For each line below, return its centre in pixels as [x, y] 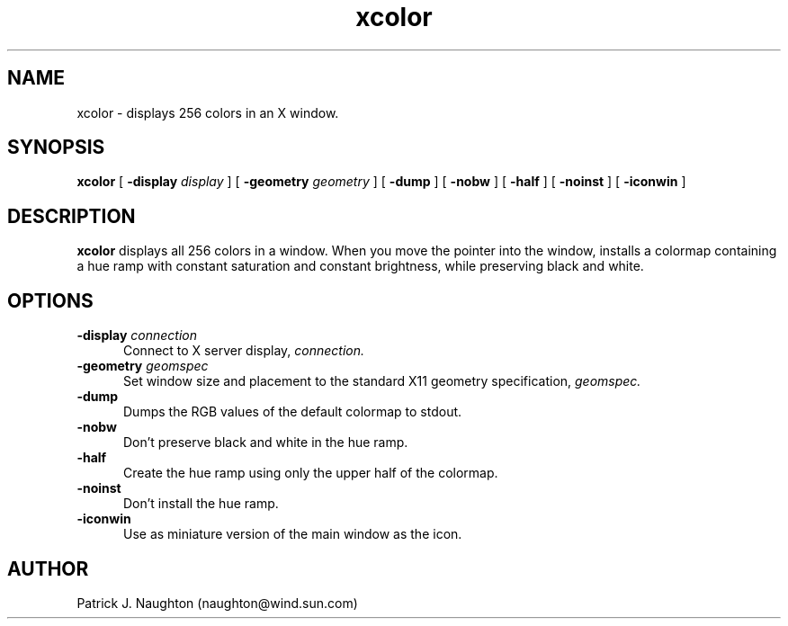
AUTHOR [48, 568]
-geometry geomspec [143, 366]
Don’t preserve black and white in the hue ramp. [266, 443]
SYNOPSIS [56, 148]
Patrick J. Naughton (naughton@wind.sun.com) [217, 603]
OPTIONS [50, 300]
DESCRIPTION [72, 216]
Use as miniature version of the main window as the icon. [293, 534]
